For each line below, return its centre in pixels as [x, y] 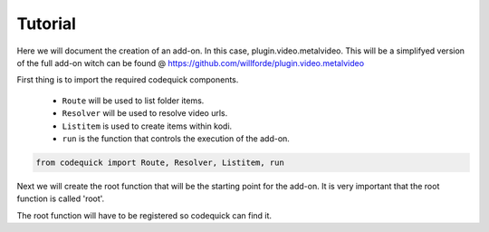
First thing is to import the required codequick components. [128, 80]
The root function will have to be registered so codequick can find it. [144, 215]
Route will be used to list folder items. [133, 101]
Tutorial [47, 24]
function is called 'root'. [61, 198]
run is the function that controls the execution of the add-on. [176, 138]
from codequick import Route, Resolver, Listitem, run [160, 162]
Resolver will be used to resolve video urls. [145, 113]
